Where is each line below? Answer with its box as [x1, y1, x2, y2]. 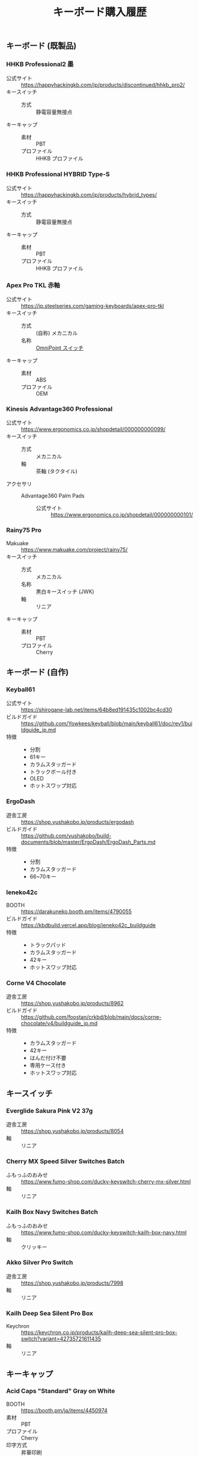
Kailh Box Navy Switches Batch [6, 1208, 98, 1216]
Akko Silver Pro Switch [6, 1258, 73, 1267]
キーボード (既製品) [6, 41, 77, 51]
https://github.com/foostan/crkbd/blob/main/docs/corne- [21, 1014, 162, 1021]
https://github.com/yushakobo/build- [21, 832, 112, 839]
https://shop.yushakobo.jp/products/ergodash [21, 818, 134, 825]
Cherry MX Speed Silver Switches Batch [6, 1157, 125, 1165]
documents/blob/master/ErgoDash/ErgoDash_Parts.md [21, 838, 156, 845]
